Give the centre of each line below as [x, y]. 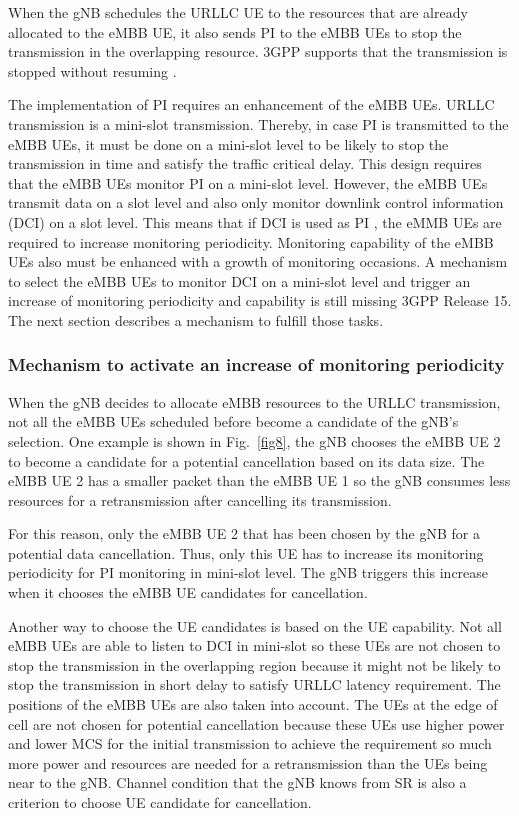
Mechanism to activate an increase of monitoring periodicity [256, 364]
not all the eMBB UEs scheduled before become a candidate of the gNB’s [233, 421]
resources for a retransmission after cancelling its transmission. [200, 499]
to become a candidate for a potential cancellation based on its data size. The [246, 460]
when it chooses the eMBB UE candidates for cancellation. [188, 592]
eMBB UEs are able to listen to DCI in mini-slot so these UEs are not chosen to [254, 645]
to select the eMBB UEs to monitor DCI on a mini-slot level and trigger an [239, 280]
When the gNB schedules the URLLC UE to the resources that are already [238, 12]
